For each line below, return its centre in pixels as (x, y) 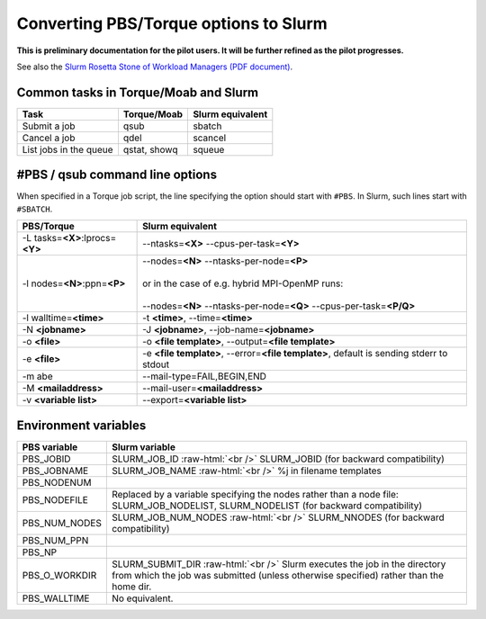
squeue (209, 149)
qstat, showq (150, 149)
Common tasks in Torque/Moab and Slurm (138, 92)
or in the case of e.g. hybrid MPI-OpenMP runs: (243, 283)
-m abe (37, 376)
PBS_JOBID (46, 459)
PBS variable (50, 447)
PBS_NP (40, 552)
